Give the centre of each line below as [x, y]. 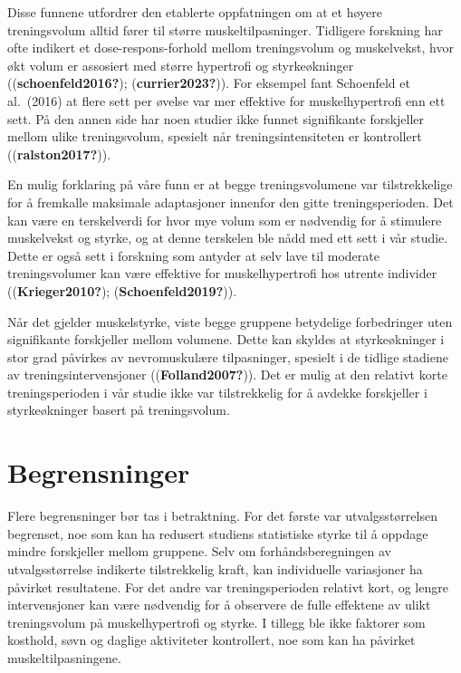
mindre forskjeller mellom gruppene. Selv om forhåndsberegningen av [199, 551]
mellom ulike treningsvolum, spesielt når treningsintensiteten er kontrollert [215, 136]
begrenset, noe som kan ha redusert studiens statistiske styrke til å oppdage [218, 533]
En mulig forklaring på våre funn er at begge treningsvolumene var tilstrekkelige [230, 184]
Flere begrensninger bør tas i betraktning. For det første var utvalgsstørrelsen [222, 516]
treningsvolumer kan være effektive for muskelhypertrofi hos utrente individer [222, 273]
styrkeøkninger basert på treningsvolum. [119, 410]
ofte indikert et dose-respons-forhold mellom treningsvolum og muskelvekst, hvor [230, 48]
